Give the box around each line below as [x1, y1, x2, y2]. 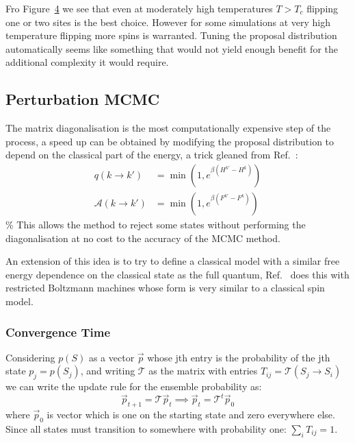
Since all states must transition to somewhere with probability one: [5, 421, 287, 435]
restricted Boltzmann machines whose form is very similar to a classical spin [5, 280, 325, 295]
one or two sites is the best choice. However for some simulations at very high [5, 14, 331, 29]
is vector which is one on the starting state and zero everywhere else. [47, 407, 335, 422]
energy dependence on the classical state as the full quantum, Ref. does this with [5, 267, 350, 281]
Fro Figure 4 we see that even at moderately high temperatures [5, 1, 273, 15]
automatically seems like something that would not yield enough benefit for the [5, 41, 338, 56]
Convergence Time [5, 323, 111, 340]
